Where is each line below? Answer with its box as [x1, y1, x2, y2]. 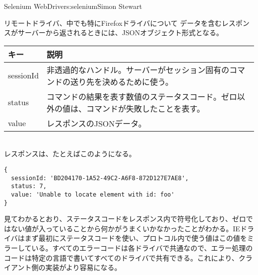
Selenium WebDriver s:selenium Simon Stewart [4, 1, 142, 11]
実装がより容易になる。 [45, 262, 122, 273]
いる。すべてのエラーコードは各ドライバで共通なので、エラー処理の [31, 243, 253, 253]
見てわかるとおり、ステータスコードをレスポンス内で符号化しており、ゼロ [4, 213, 246, 224]
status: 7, [11, 183, 47, 190]
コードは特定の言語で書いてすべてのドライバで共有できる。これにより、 [4, 252, 239, 263]
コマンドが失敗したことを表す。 [86, 102, 205, 114]
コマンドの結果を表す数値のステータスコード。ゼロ [47, 90, 237, 102]
